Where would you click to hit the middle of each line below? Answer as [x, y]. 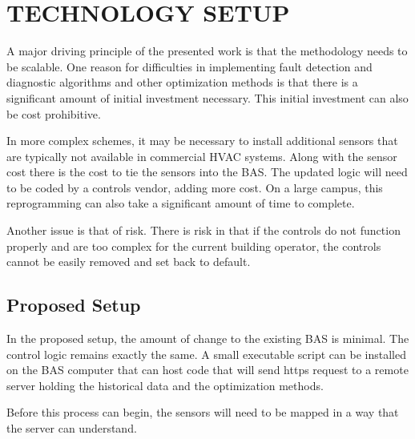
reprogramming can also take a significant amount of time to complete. [181, 203]
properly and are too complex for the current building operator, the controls [194, 246]
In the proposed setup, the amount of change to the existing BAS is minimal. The [208, 338]
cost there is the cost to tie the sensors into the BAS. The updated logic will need [207, 172]
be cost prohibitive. [54, 113]
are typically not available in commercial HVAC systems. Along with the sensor [202, 156]
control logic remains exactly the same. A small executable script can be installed [206, 354]
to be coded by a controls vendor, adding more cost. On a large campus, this [195, 187]
